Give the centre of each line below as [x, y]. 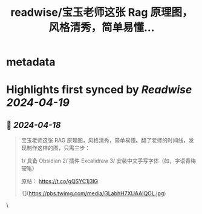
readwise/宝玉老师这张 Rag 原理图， [102, 12]
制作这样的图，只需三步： [58, 148]
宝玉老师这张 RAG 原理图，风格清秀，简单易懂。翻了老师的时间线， [105, 141]
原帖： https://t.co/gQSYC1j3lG [60, 181]
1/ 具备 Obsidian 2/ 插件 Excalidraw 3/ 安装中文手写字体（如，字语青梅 [109, 161]
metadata [31, 62]
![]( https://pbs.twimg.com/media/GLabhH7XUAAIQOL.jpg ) [93, 193]
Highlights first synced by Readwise [99, 90]
